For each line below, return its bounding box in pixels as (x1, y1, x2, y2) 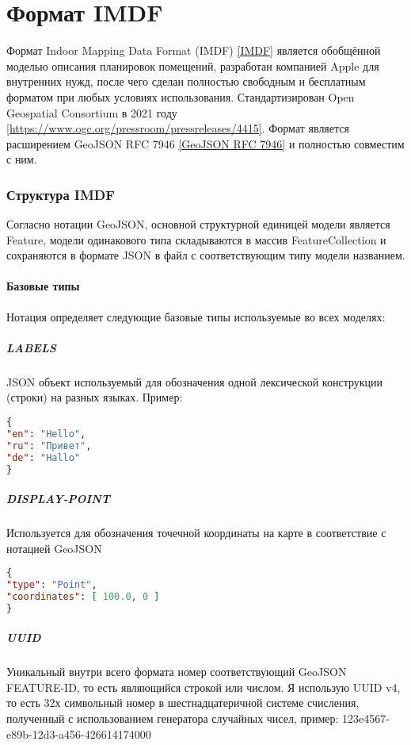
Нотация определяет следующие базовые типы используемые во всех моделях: (6, 308, 386, 324)
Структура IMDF (6, 184, 116, 204)
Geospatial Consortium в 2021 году (6, 104, 177, 121)
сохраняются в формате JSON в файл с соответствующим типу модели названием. (6, 247, 405, 263)
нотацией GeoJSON (6, 540, 102, 556)
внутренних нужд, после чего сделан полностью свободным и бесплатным (6, 73, 366, 90)
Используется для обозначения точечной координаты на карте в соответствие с (6, 524, 386, 540)
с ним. (6, 151, 37, 167)
